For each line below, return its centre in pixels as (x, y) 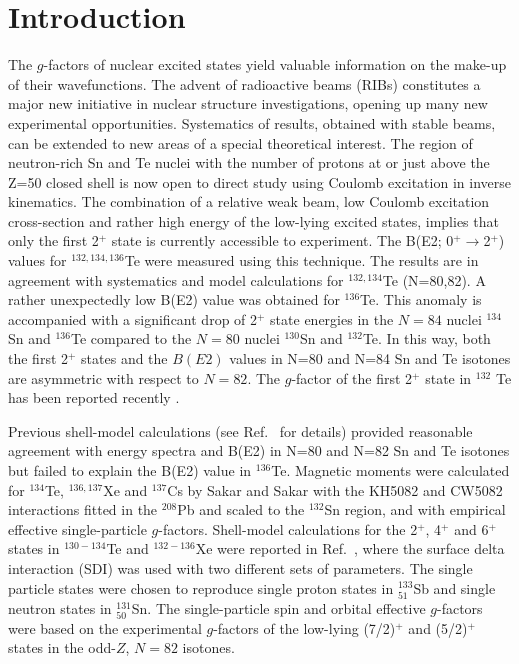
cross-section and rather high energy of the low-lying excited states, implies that (253, 220)
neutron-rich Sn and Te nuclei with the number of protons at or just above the (249, 162)
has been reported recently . (94, 397)
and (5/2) (438, 627)
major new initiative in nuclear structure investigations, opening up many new (248, 103)
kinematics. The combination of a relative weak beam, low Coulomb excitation (249, 201)
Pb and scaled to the (241, 509)
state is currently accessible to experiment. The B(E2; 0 (282, 240)
